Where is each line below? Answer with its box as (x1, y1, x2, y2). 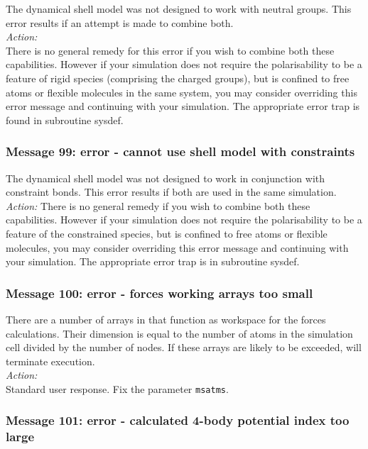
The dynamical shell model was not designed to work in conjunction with (6, 170, 325, 185)
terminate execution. (6, 353, 95, 368)
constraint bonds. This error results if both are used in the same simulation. (6, 184, 337, 199)
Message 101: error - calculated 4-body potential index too (6, 411, 350, 429)
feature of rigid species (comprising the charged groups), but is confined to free (6, 70, 350, 85)
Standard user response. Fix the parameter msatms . (6, 381, 229, 396)
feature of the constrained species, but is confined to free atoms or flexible (6, 226, 328, 240)
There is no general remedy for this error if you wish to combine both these (6, 43, 335, 57)
